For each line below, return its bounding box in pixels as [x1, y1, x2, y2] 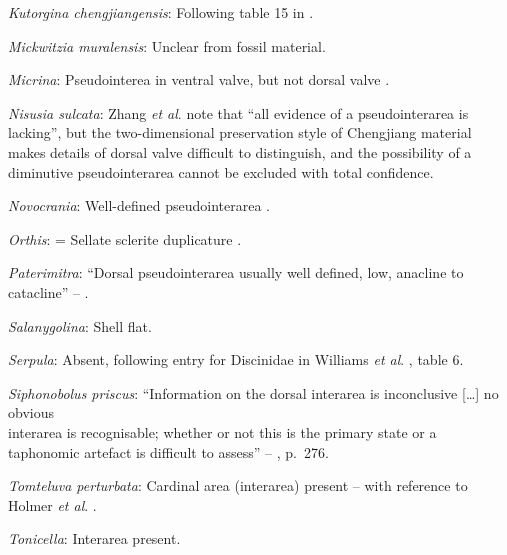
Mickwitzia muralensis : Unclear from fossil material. [8, 35, 326, 56]
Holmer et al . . [8, 494, 97, 515]
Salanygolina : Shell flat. [8, 315, 152, 336]
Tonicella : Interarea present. [8, 528, 181, 549]
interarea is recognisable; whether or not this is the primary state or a [8, 421, 437, 442]
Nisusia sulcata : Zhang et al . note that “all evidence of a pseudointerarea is [8, 102, 469, 123]
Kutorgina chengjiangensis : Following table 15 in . [8, 2, 314, 22]
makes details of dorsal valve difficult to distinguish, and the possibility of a [8, 141, 472, 162]
